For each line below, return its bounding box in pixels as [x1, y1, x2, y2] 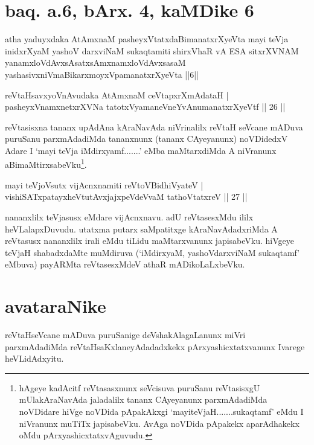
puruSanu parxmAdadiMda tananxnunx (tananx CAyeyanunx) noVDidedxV [5, 132, 288, 145]
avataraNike [5, 293, 106, 318]
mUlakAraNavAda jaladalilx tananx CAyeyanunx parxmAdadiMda [19, 393, 268, 406]
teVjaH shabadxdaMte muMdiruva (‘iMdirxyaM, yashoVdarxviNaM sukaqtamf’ [5, 246, 300, 258]
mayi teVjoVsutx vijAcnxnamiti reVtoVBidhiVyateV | [5, 178, 203, 191]
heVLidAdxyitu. [5, 352, 64, 365]
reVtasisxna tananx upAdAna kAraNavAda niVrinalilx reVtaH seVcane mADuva [5, 120, 303, 133]
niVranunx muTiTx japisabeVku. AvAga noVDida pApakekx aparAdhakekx [19, 417, 300, 429]
